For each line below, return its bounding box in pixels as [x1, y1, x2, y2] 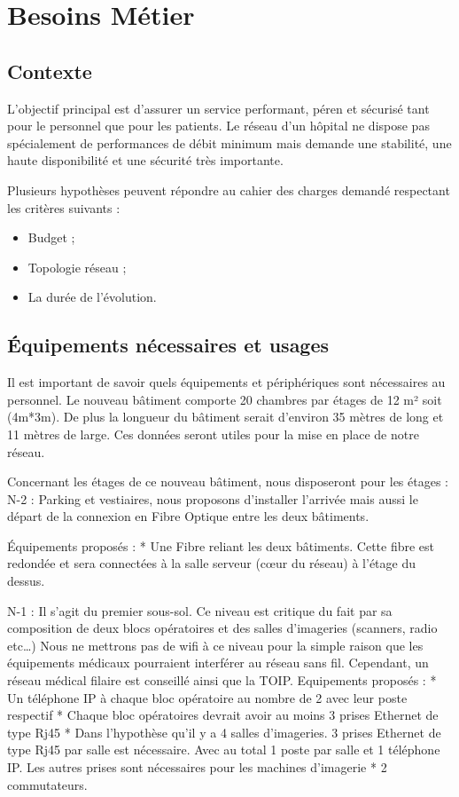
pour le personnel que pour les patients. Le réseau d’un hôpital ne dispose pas [7, 116, 430, 135]
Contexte [7, 57, 92, 84]
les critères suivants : [7, 198, 121, 217]
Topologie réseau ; [27, 257, 127, 276]
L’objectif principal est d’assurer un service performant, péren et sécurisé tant [7, 99, 430, 117]
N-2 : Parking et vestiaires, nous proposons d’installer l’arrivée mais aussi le [7, 489, 418, 508]
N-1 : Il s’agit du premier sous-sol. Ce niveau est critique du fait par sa [7, 601, 393, 619]
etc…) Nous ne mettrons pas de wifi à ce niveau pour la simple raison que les [7, 635, 424, 654]
